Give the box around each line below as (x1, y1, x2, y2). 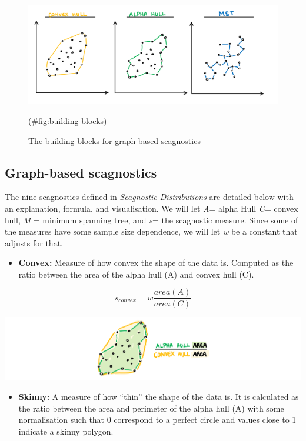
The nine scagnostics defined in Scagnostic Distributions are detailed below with (5, 191, 294, 203)
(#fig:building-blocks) (28, 114, 107, 126)
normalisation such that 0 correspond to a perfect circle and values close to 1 (18, 413, 297, 426)
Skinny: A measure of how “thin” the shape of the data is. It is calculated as (18, 390, 299, 403)
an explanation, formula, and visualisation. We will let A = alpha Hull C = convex (5, 202, 298, 214)
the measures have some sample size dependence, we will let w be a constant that (5, 225, 298, 238)
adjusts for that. (5, 236, 63, 249)
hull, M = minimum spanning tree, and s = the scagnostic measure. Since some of (5, 213, 298, 226)
